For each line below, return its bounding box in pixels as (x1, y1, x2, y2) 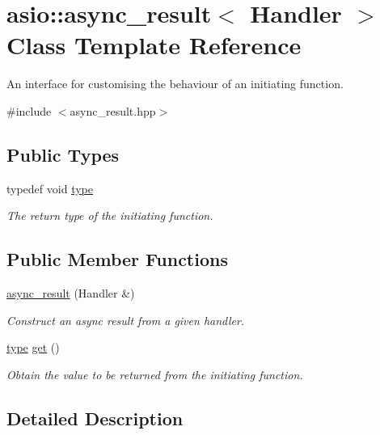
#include (6, 102, 52, 119)
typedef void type (6, 179, 93, 196)
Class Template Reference (6, 28, 302, 61)
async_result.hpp (70, 102, 156, 119)
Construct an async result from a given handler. (6, 311, 245, 328)
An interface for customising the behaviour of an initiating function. (6, 75, 344, 92)
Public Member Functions (6, 247, 228, 272)
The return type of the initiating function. (6, 207, 213, 224)
